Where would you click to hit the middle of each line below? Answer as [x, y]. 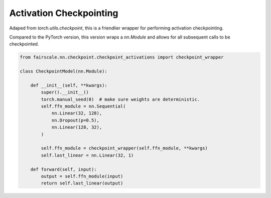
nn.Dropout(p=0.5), [76, 120]
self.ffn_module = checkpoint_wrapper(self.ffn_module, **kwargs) [124, 148]
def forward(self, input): [64, 169]
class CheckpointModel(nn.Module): [63, 71]
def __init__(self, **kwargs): [69, 85]
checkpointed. [24, 44]
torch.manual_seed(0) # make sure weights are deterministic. [120, 99]
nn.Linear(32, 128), [77, 113]
